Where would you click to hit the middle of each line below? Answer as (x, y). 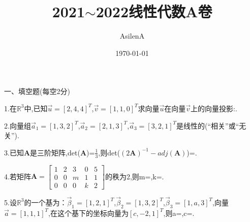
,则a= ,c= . (179, 213)
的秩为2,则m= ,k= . (134, 176)
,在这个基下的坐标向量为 (88, 213)
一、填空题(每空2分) (37, 91)
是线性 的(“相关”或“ (208, 125)
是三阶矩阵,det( (55, 152)
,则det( (109, 152)
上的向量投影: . (214, 108)
